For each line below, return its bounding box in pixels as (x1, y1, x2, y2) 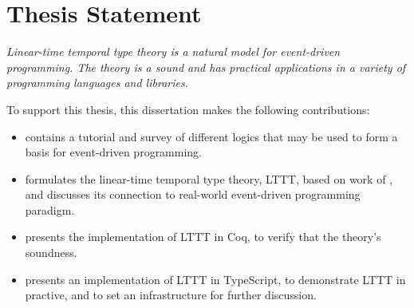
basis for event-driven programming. (25, 144, 203, 160)
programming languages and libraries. (6, 74, 188, 91)
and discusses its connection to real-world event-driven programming (25, 186, 361, 203)
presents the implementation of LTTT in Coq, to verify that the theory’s (25, 228, 381, 245)
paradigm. (25, 201, 75, 218)
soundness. (25, 244, 77, 261)
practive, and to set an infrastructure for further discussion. (25, 286, 317, 303)
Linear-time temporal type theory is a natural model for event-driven (6, 43, 341, 60)
